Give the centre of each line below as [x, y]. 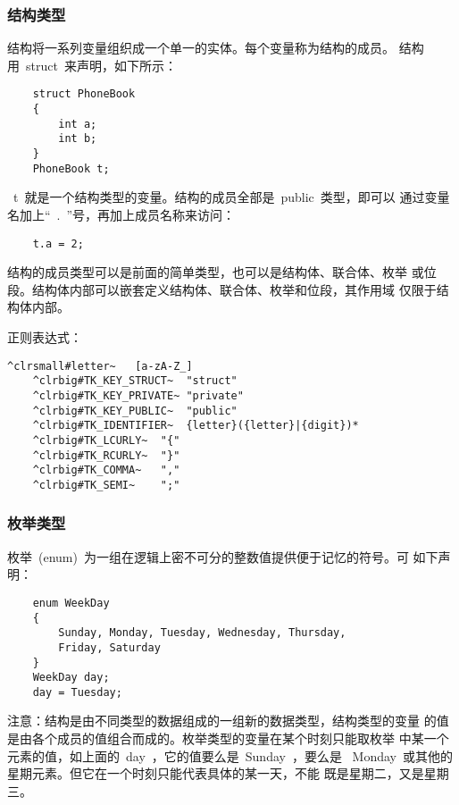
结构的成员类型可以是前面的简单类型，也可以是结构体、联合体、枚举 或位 [222, 272]
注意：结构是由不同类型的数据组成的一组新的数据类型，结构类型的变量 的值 [228, 721]
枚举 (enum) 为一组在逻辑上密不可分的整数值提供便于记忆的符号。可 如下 [223, 556]
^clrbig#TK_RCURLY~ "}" [106, 455]
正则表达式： [45, 336]
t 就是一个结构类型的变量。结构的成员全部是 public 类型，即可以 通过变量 [231, 197]
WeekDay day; [71, 678]
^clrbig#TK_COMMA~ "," [106, 470]
